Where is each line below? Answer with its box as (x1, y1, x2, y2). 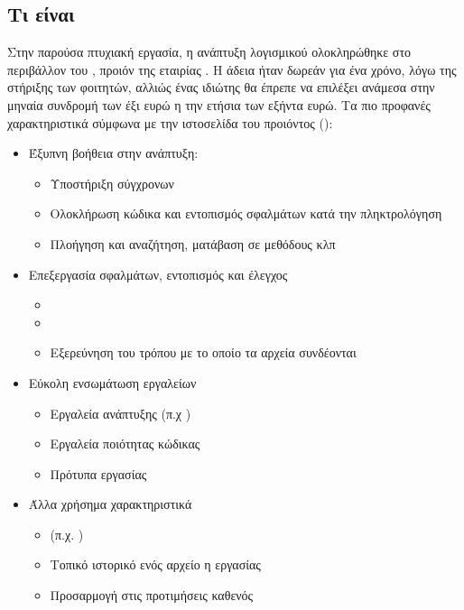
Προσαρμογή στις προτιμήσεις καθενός (50, 586, 254, 605)
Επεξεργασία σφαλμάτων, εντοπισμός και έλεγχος (28, 264, 288, 283)
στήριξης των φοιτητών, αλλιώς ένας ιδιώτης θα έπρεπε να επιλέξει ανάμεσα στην (7, 78, 435, 97)
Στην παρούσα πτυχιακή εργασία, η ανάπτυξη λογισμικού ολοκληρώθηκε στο (7, 42, 412, 61)
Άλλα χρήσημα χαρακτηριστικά (28, 494, 192, 513)
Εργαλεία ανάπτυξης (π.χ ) (50, 403, 191, 422)
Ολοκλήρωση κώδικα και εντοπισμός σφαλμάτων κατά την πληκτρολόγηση (50, 204, 442, 223)
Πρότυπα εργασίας (50, 464, 147, 483)
